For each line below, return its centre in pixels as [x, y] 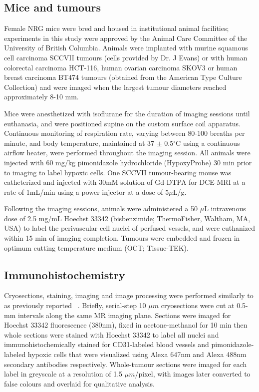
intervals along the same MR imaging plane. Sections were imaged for [124, 315]
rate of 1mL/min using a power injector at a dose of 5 [87, 192]
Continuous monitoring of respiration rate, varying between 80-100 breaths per [125, 133]
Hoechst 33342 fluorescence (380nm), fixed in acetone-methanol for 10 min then [126, 325]
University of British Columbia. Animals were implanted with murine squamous [126, 48]
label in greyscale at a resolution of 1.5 [63, 374]
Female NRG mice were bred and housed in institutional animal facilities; [117, 28]
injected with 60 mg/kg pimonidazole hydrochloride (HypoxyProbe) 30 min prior [128, 162]
